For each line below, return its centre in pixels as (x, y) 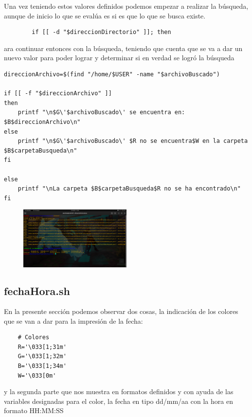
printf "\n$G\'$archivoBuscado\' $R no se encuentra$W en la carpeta (133, 141)
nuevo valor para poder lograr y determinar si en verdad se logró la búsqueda (119, 58)
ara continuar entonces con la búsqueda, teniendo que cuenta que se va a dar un (123, 48)
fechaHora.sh (37, 291)
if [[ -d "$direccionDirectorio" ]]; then (101, 32)
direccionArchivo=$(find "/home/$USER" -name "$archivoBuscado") (112, 74)
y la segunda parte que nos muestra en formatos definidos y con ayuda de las (119, 391)
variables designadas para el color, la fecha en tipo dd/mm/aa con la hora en (118, 401)
